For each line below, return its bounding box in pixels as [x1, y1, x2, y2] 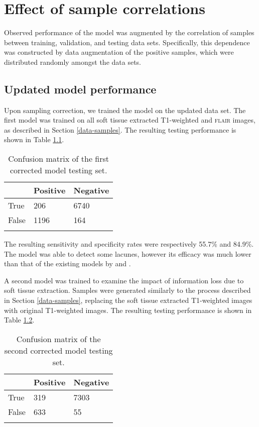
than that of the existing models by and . [4, 258, 131, 269]
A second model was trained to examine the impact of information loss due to [4, 275, 244, 285]
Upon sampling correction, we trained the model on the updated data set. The [4, 104, 246, 115]
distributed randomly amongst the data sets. [4, 56, 142, 67]
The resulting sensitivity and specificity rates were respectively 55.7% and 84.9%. [4, 239, 254, 249]
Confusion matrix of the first [8, 153, 109, 165]
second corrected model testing [4, 344, 113, 356]
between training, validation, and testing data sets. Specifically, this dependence [4, 37, 250, 47]
